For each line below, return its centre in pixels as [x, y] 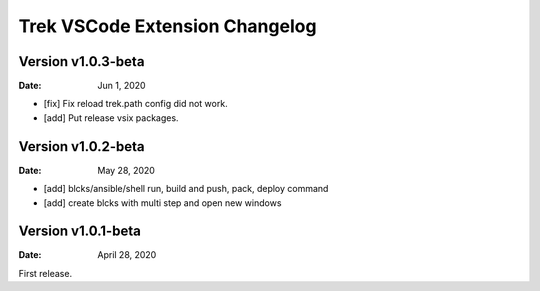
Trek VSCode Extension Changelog [167, 26]
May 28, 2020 [126, 170]
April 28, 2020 [127, 255]
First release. [45, 273]
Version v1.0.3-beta [81, 61]
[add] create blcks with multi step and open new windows [162, 202]
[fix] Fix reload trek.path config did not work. [136, 104]
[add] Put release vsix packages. [111, 117]
